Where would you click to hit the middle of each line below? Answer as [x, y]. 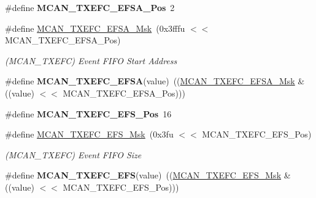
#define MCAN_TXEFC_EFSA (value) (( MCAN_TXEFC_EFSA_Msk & [155, 81]
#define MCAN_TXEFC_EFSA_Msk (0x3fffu [95, 28]
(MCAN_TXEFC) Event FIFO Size [73, 154]
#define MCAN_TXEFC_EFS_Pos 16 [88, 113]
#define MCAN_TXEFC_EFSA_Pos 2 [90, 7]
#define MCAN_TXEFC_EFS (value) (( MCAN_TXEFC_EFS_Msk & [148, 175]
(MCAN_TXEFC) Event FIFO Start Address [91, 60]
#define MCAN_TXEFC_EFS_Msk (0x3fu [89, 134]
